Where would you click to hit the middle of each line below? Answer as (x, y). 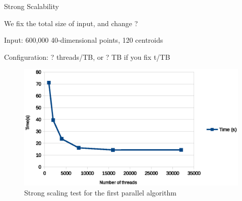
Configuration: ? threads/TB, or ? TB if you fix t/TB (87, 57)
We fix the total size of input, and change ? (71, 23)
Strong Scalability (32, 6)
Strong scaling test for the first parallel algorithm (100, 192)
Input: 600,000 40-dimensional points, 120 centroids (84, 40)
